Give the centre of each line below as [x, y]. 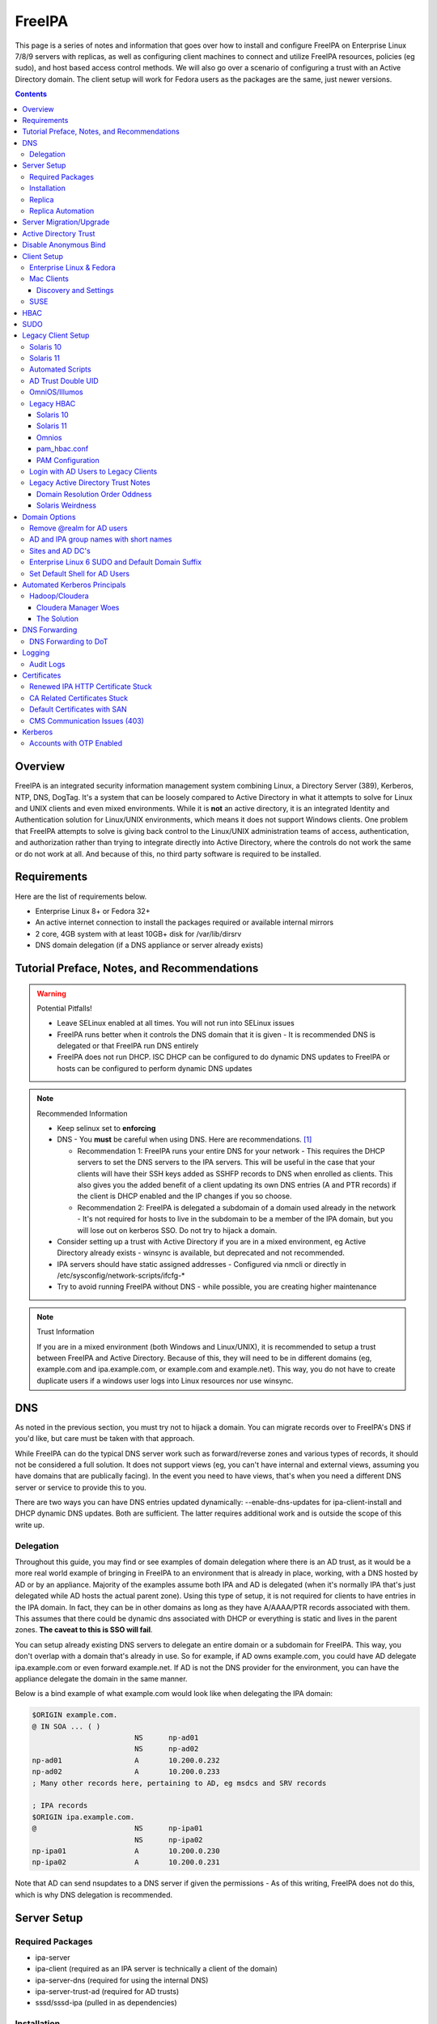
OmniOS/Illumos [57, 392]
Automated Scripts [61, 369]
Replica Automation [62, 211]
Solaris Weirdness [67, 505]
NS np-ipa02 [168, 1839]
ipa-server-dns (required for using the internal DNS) [122, 1980]
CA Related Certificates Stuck [79, 698]
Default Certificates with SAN [78, 709]
